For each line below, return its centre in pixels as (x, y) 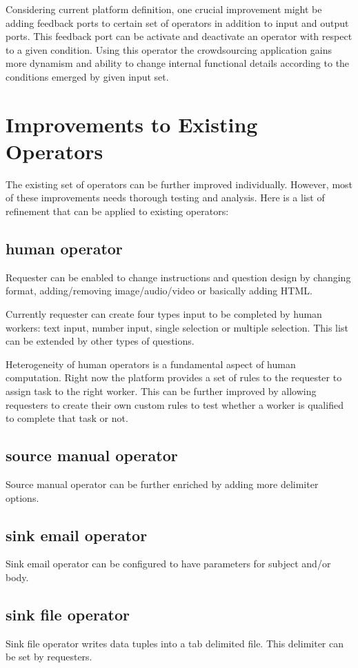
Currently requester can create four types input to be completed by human (164, 314)
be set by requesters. (49, 657)
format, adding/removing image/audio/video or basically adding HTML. (159, 291)
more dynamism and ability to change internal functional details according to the (178, 63)
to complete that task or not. (67, 418)
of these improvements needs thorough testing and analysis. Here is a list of (165, 198)
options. (22, 497)
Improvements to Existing (132, 124)
